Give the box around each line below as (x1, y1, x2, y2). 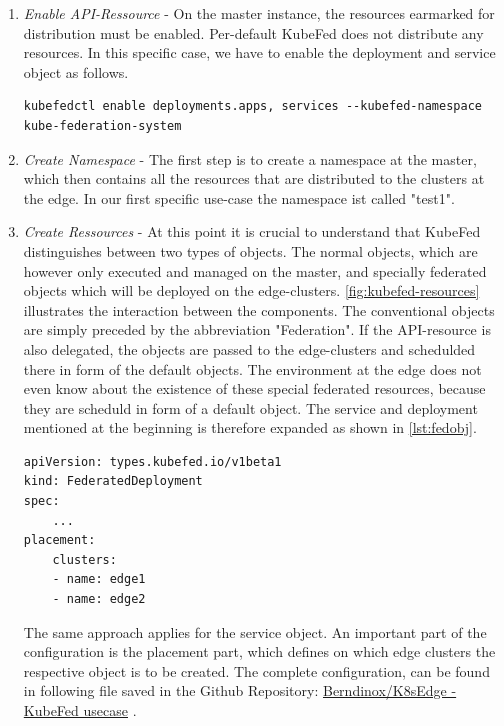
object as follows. (23, 61, 129, 82)
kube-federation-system (23, 118, 182, 133)
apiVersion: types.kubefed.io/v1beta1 (23, 454, 282, 469)
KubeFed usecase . (23, 700, 137, 720)
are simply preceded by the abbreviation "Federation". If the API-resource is (23, 319, 491, 340)
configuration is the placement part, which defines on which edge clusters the (23, 641, 496, 662)
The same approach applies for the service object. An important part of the (23, 621, 487, 642)
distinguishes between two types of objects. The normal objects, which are (23, 240, 478, 261)
